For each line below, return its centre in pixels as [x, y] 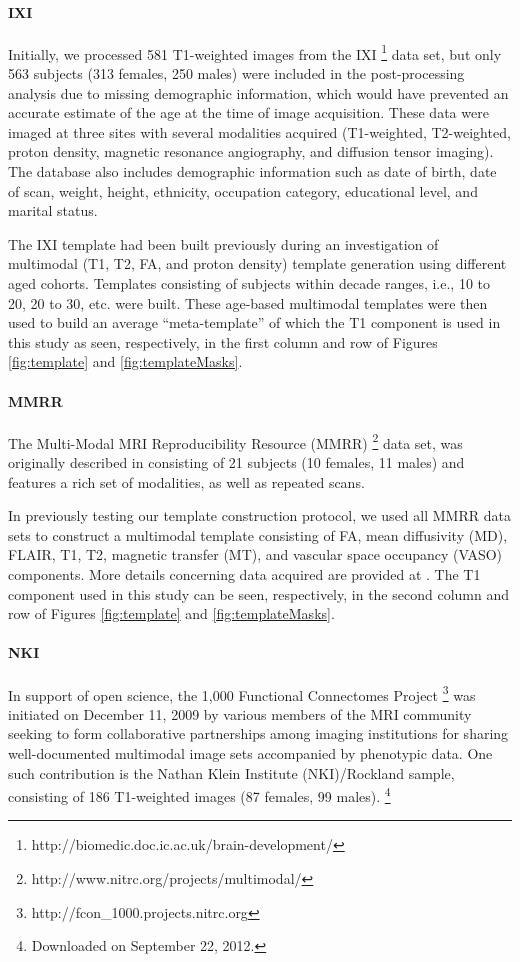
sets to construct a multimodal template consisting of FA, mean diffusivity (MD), [258, 534]
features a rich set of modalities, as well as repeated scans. [186, 481]
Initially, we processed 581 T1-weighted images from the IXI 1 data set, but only [255, 52]
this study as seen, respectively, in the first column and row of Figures [223, 341]
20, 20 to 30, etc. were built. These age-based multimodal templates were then [248, 302]
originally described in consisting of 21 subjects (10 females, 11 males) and [236, 462]
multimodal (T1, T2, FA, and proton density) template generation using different [257, 263]
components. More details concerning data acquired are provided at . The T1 [244, 573]
